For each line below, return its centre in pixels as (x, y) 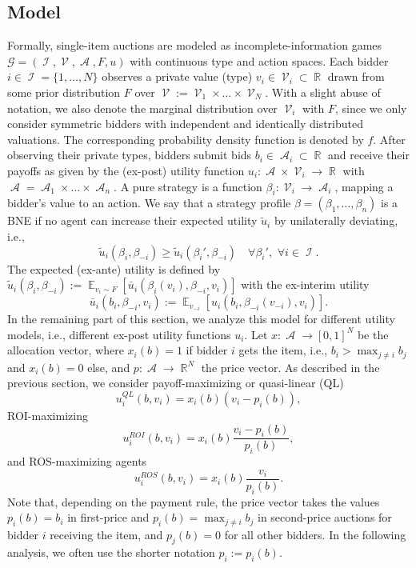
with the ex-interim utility (305, 284)
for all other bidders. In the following (315, 534)
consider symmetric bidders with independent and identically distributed (186, 124)
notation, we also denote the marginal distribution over (142, 108)
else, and (109, 367)
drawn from (356, 76)
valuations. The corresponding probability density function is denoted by (186, 139)
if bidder (207, 350)
